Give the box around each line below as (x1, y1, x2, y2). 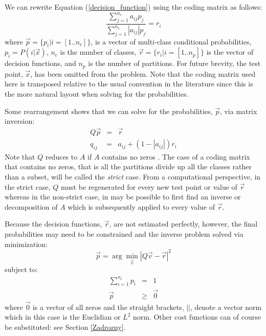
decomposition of (5, 201, 58, 212)
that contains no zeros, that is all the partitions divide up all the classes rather (5, 161, 252, 172)
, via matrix (219, 105, 257, 116)
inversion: (5, 116, 35, 126)
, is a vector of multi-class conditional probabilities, (91, 36, 252, 47)
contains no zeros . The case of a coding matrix (102, 151, 250, 162)
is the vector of (206, 47, 254, 57)
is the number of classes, (60, 47, 137, 57)
